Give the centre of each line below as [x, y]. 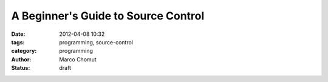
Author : [21, 59]
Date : [18, 34]
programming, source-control [96, 42]
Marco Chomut [78, 59]
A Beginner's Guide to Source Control [108, 16]
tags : [18, 42]
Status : [21, 68]
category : [24, 51]
